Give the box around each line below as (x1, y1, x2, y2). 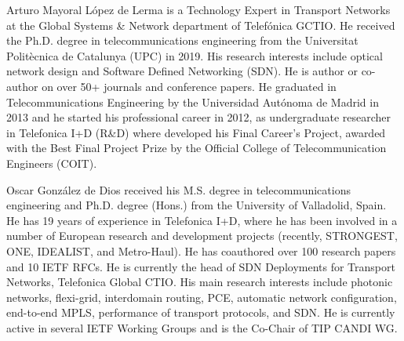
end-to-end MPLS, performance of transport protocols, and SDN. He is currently (6, 304, 395, 321)
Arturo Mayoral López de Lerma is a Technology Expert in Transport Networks (6, 2, 391, 17)
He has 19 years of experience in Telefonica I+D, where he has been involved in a (6, 212, 398, 228)
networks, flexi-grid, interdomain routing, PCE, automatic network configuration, (6, 288, 397, 305)
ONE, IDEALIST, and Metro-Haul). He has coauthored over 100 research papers (6, 242, 396, 259)
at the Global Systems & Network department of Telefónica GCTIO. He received (6, 16, 395, 33)
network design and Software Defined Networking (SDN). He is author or (6, 63, 358, 79)
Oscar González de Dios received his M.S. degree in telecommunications (6, 181, 351, 198)
